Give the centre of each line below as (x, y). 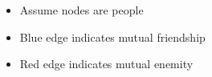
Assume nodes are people (82, 10)
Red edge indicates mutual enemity (106, 64)
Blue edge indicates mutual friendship (112, 36)
